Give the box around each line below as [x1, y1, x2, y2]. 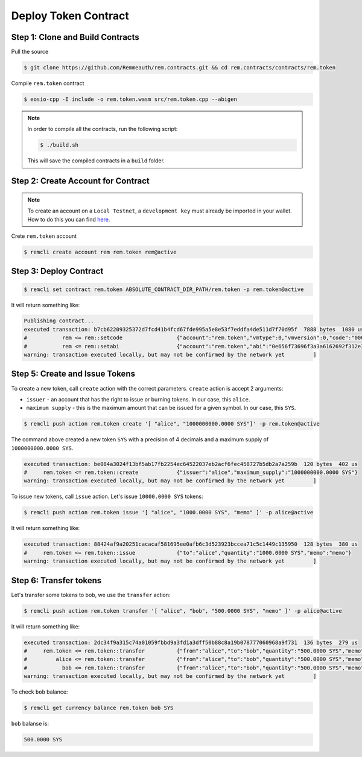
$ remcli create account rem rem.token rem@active [24, 248, 177, 255]
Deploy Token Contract [11, 9, 129, 22]
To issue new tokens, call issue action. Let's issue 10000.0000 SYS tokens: [11, 493, 203, 500]
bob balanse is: [11, 720, 49, 727]
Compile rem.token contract [11, 80, 84, 87]
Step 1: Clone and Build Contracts [11, 32, 139, 42]
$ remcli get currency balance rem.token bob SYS [24, 704, 174, 712]
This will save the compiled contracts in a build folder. [27, 157, 165, 164]
